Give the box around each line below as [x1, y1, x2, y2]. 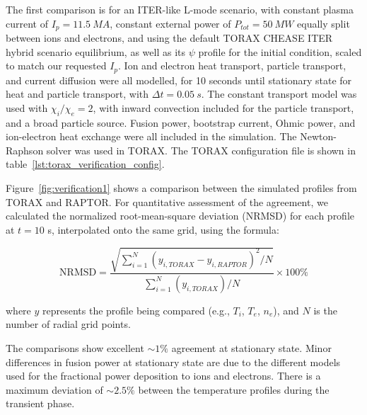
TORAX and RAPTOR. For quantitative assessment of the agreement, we [6, 194, 328, 209]
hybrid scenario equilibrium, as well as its [6, 44, 185, 59]
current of [6, 16, 48, 30]
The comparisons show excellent [6, 341, 144, 356]
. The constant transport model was [201, 86, 357, 101]
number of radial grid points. [6, 317, 131, 331]
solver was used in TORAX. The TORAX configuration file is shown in [46, 142, 356, 157]
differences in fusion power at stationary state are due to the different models [6, 354, 341, 369]
